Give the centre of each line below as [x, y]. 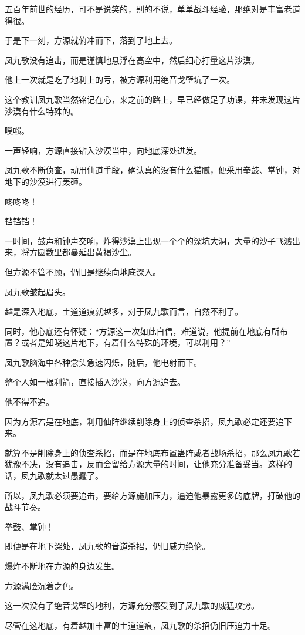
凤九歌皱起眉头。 [38, 291]
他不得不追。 [29, 402]
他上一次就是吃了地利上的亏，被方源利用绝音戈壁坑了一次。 [120, 80]
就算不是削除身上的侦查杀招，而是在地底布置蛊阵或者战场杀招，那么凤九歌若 [152, 452]
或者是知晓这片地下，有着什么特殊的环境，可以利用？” [126, 342]
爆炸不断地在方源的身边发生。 [62, 566]
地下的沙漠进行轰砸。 [46, 181]
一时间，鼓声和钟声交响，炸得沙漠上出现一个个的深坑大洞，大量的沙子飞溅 [148, 240]
